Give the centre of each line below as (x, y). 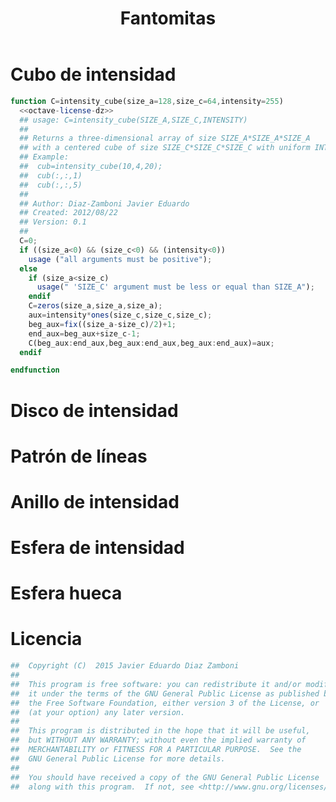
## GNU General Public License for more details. (118, 758)
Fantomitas (168, 18)
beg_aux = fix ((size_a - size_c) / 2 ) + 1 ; (102, 324)
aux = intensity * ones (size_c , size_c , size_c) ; (120, 315)
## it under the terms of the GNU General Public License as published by (171, 693)
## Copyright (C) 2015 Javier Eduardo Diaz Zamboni (125, 666)
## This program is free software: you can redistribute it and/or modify (171, 684)
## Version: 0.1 (53, 222)
